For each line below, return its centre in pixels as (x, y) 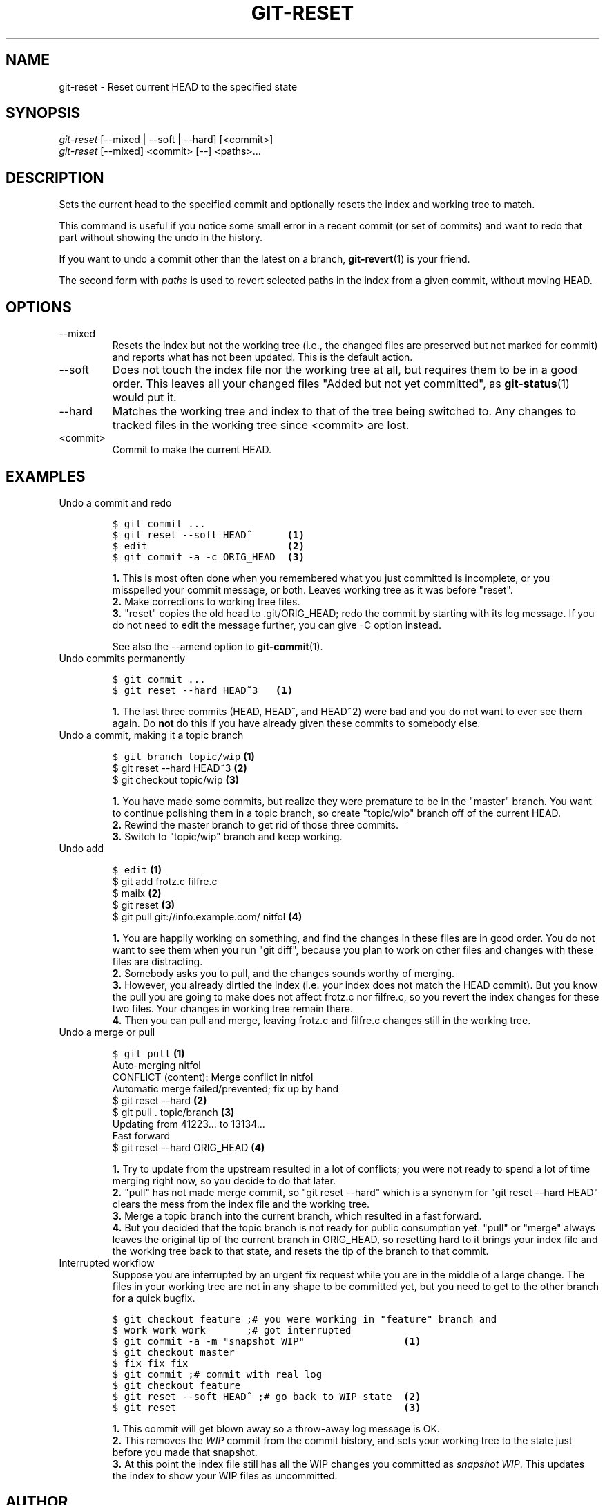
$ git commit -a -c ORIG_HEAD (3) (208, 557)
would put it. (144, 398)
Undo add (81, 848)
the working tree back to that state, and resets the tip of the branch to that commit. (300, 1251)
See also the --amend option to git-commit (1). (218, 646)
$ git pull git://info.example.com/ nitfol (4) (207, 916)
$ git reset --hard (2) (160, 1100)
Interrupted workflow (107, 1262)
